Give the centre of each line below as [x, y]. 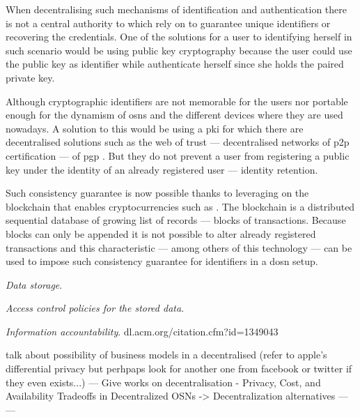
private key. [30, 77]
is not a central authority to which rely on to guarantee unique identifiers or [168, 23]
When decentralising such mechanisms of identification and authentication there [177, 9]
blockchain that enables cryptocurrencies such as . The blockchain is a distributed [180, 206]
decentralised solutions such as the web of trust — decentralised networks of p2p [178, 142]
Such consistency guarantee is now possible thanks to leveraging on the [157, 193]
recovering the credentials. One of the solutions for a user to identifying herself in [179, 37]
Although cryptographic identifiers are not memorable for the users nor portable [177, 101]
